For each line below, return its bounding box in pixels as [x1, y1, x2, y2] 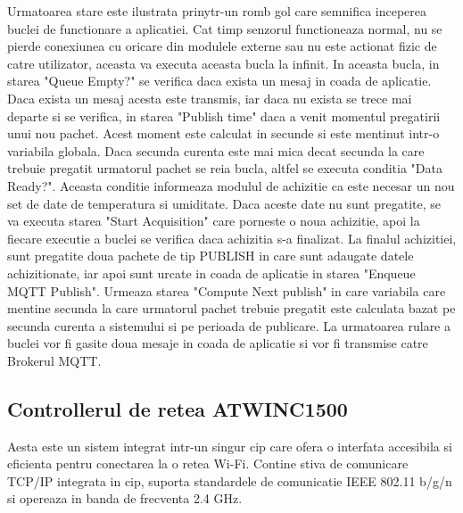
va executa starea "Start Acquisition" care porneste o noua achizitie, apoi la [7, 211, 420, 230]
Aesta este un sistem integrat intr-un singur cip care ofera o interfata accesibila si [7, 436, 452, 455]
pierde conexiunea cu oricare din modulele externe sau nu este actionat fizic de [7, 37, 437, 55]
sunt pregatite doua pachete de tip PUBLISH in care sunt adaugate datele [7, 246, 414, 265]
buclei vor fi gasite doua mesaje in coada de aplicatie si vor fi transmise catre [7, 334, 428, 352]
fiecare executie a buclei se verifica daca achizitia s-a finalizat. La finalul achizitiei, [7, 228, 457, 247]
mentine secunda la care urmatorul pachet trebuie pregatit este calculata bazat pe [7, 299, 456, 318]
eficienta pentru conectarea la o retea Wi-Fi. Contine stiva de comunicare [7, 454, 409, 473]
